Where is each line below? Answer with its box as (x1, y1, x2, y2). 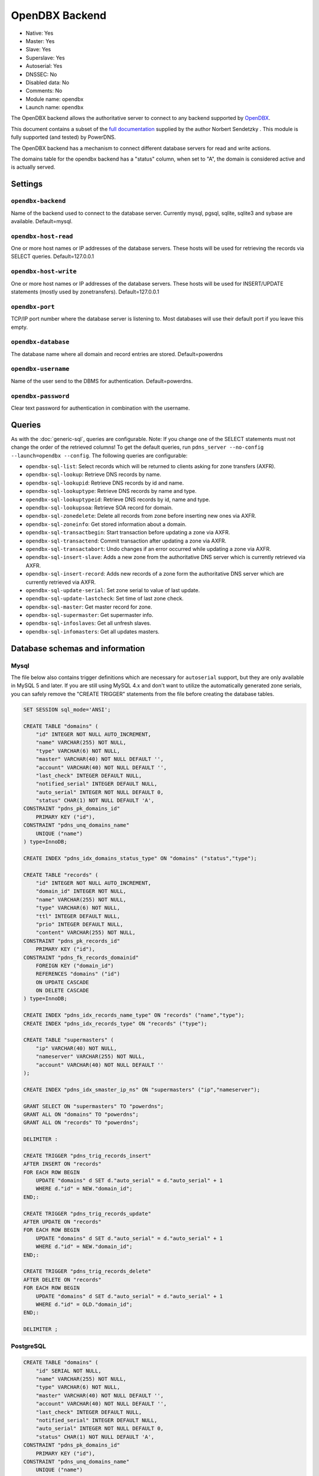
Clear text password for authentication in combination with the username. (11, 404, 190, 412)
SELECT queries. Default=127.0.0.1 (11, 253, 95, 260)
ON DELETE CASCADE (35, 987, 89, 994)
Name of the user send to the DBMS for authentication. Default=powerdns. (11, 377, 193, 384)
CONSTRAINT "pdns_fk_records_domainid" (23, 954, 139, 961)
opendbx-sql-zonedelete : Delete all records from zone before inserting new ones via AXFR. (25, 512, 256, 520)
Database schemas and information (11, 644, 145, 654)
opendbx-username (11, 365, 70, 373)
